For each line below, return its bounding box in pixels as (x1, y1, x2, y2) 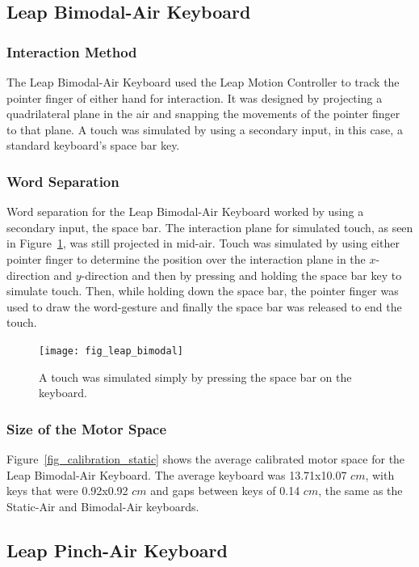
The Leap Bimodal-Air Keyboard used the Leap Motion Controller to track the (6, 74, 400, 90)
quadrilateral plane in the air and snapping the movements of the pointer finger (6, 105, 400, 122)
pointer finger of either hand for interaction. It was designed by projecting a (6, 89, 383, 106)
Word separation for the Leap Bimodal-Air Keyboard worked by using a (6, 203, 364, 220)
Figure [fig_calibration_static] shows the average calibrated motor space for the (6, 451, 405, 467)
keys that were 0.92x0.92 (6, 482, 128, 499)
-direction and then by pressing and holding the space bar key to (81, 266, 402, 283)
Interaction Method (6, 41, 137, 61)
